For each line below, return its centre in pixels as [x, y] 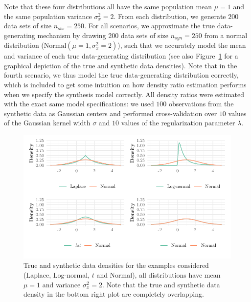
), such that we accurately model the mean [182, 45]
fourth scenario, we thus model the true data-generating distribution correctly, [121, 75]
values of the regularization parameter [178, 123]
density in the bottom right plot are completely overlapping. [114, 294]
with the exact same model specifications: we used [79, 104]
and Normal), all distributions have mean [159, 275]
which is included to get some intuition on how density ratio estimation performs [125, 85]
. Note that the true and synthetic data [161, 284]
